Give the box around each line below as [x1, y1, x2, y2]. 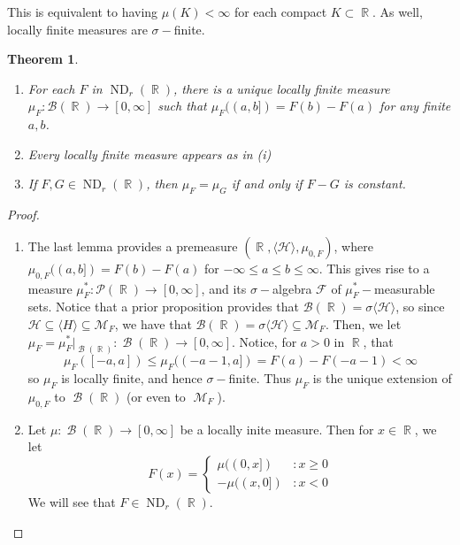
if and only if [231, 174, 303, 193]
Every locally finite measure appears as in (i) [27, 144, 272, 163]
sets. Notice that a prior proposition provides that [27, 297, 299, 316]
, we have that [114, 314, 192, 333]
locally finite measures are [7, 19, 148, 38]
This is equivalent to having [7, 3, 158, 20]
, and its [201, 279, 247, 297]
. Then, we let [325, 314, 402, 333]
